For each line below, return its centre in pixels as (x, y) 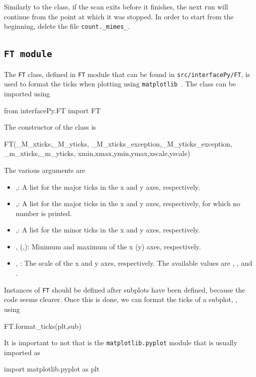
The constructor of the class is (50, 127)
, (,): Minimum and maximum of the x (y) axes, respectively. (108, 246)
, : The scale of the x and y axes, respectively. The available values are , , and (134, 263)
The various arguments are (45, 170)
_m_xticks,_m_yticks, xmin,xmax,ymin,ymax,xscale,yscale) (97, 153)
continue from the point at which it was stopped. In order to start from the (119, 16)
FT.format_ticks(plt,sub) (43, 326)
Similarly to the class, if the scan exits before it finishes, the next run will (116, 6)
